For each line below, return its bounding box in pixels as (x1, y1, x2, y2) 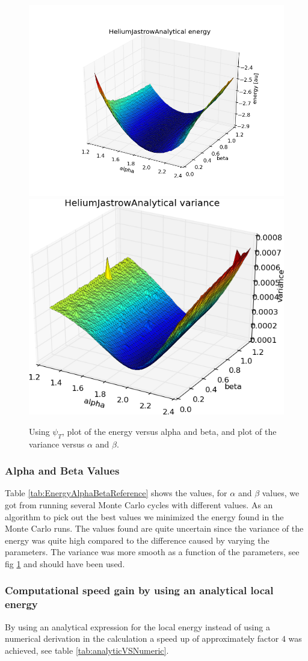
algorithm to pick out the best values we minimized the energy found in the (5, 510, 284, 523)
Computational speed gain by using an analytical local (5, 583, 274, 598)
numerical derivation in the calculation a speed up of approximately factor (5, 632, 279, 645)
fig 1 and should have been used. (5, 557, 125, 570)
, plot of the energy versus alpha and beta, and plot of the (62, 425, 277, 437)
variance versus (29, 437, 85, 450)
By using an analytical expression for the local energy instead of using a (5, 620, 270, 633)
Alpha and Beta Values (5, 463, 120, 478)
